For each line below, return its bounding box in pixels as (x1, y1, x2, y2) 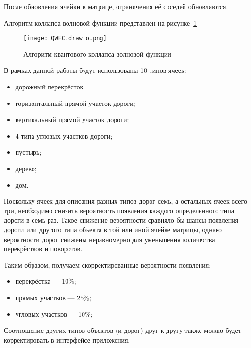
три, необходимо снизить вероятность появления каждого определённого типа (4, 205, 234, 215)
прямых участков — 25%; (15, 292, 91, 302)
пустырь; (15, 147, 42, 157)
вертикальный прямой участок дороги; (15, 114, 129, 124)
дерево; (15, 163, 37, 173)
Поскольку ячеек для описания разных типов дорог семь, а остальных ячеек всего (4, 196, 247, 206)
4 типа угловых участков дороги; (15, 130, 113, 140)
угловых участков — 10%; (15, 309, 93, 319)
